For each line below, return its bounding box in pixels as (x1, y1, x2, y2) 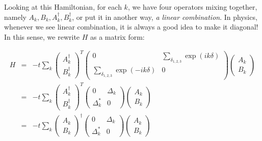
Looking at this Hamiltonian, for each (4, 2, 122, 12)
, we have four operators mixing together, (127, 2, 257, 12)
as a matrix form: (90, 31, 145, 42)
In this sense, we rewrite (4, 31, 80, 42)
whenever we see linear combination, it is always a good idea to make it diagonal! (4, 21, 258, 32)
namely (4, 11, 27, 22)
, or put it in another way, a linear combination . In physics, (72, 11, 257, 22)
